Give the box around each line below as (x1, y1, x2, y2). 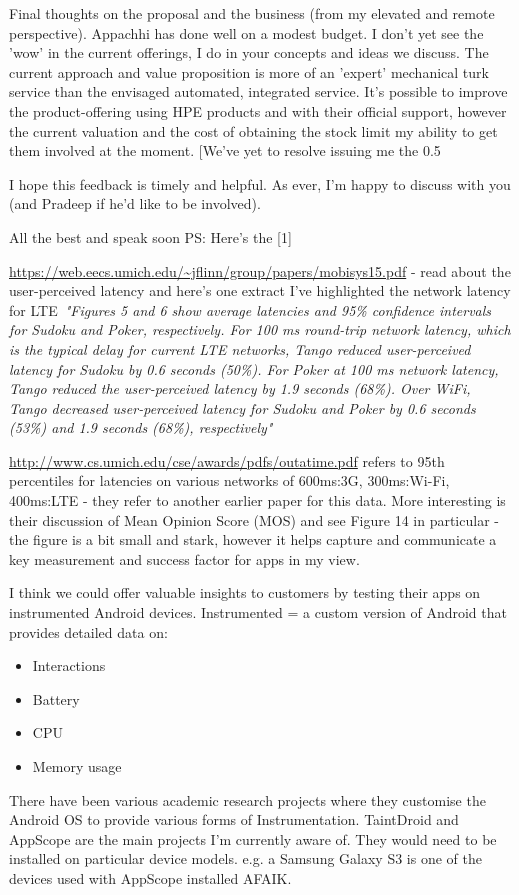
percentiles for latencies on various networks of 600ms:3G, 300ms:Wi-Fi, (9, 470, 450, 491)
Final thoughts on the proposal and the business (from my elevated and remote (9, 3, 495, 23)
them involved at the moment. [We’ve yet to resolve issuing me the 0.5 (9, 140, 441, 161)
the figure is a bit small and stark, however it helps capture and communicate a (9, 529, 497, 550)
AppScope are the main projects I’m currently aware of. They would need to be (9, 828, 497, 849)
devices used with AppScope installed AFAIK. (9, 867, 292, 888)
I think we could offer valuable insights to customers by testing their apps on (9, 582, 481, 603)
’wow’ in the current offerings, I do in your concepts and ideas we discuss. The (9, 42, 489, 63)
